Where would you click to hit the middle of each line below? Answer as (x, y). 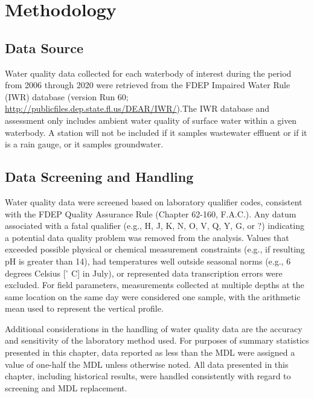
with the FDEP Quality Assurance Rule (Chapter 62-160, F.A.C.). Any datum (151, 213)
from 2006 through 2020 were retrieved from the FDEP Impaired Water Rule (148, 85)
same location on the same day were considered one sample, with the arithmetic (153, 296)
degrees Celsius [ (35, 273)
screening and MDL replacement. (66, 387)
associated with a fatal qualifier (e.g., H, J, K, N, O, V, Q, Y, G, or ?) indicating (155, 226)
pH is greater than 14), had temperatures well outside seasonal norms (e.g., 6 (148, 261)
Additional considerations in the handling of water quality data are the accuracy (154, 328)
